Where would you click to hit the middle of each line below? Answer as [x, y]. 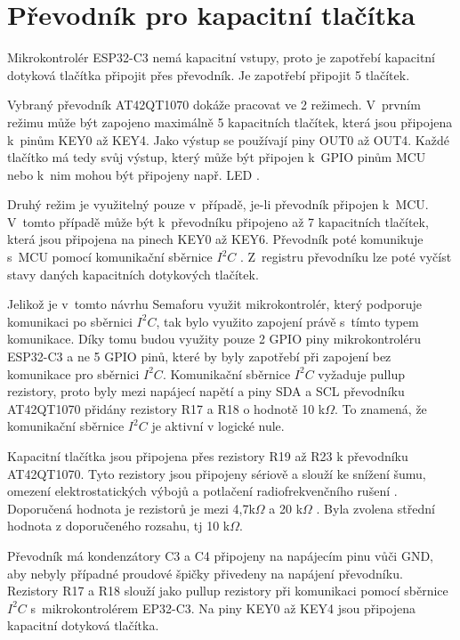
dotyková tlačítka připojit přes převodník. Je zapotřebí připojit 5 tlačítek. [209, 74]
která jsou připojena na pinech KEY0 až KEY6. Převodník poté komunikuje [215, 239]
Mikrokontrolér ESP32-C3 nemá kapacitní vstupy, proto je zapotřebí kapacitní [222, 57]
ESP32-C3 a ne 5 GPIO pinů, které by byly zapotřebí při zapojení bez [199, 356]
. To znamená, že [381, 408]
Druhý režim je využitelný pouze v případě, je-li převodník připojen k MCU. [218, 204]
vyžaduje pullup [361, 373]
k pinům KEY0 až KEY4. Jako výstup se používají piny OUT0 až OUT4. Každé [228, 139]
